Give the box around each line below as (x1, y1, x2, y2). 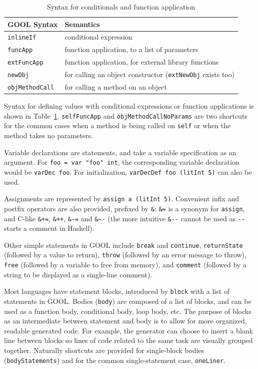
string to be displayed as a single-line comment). (4, 269, 152, 279)
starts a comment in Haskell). (4, 223, 94, 233)
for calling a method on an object (64, 82, 167, 92)
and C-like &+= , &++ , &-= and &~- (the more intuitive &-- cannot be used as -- (4, 213, 245, 223)
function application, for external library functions (64, 57, 219, 67)
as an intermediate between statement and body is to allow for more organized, (4, 315, 247, 326)
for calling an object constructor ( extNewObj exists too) (64, 69, 235, 80)
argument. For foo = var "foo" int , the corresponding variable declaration (4, 157, 239, 167)
